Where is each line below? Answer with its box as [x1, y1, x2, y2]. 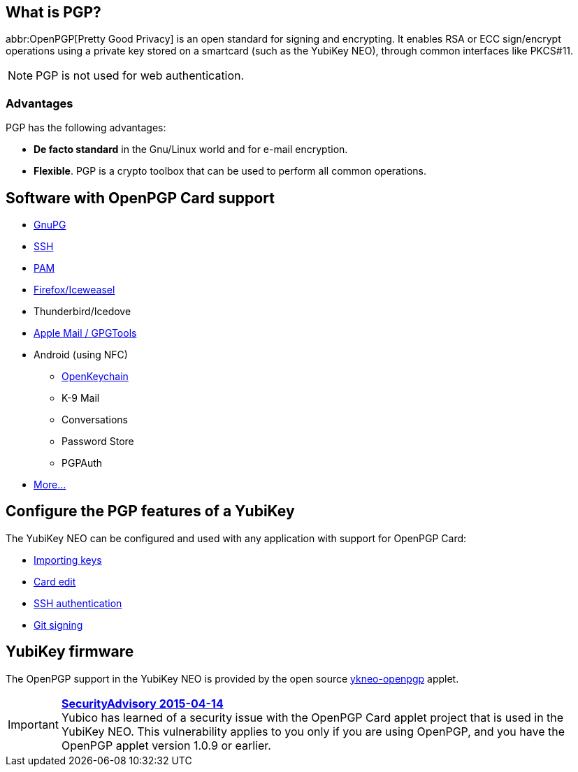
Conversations [62, 414, 128, 426]
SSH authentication [34, 597, 122, 609]
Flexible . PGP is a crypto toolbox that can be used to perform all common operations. [34, 165, 426, 177]
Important [8, 717, 59, 731]
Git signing [34, 618, 83, 631]
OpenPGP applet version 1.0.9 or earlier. [61, 738, 271, 752]
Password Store [62, 435, 134, 448]
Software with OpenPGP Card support [6, 189, 275, 207]
